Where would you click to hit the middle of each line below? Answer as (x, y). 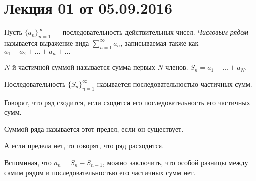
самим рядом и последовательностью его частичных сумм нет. (100, 172)
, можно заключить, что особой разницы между (175, 162)
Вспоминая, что (28, 162)
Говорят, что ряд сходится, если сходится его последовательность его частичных (127, 102)
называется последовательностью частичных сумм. (175, 84)
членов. (177, 67)
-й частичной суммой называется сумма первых (82, 67)
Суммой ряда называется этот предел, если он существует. (94, 128)
